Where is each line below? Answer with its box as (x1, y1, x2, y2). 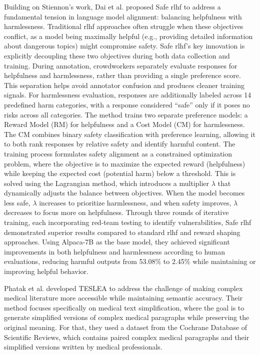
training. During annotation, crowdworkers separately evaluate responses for (4, 60, 237, 70)
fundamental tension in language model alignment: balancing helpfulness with (4, 11, 242, 21)
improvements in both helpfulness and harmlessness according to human (4, 246, 225, 256)
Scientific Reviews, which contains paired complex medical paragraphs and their (4, 331, 249, 342)
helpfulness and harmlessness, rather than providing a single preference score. (4, 70, 241, 80)
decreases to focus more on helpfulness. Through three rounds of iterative (4, 207, 229, 217)
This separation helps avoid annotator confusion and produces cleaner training (4, 79, 244, 90)
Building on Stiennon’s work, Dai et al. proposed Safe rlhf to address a (4, 1, 221, 11)
